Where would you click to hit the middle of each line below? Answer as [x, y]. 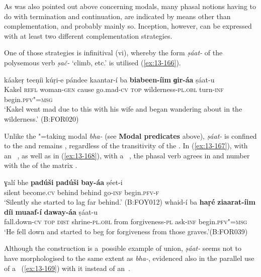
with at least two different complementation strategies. [88, 35]
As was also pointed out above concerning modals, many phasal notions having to [130, 6]
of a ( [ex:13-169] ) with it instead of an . [67, 268]
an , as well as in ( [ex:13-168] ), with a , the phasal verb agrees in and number [127, 155]
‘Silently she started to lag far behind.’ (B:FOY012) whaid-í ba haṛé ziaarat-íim [130, 202]
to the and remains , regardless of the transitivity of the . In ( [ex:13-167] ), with [126, 146]
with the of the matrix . [41, 165]
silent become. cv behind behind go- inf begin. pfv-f [82, 192]
